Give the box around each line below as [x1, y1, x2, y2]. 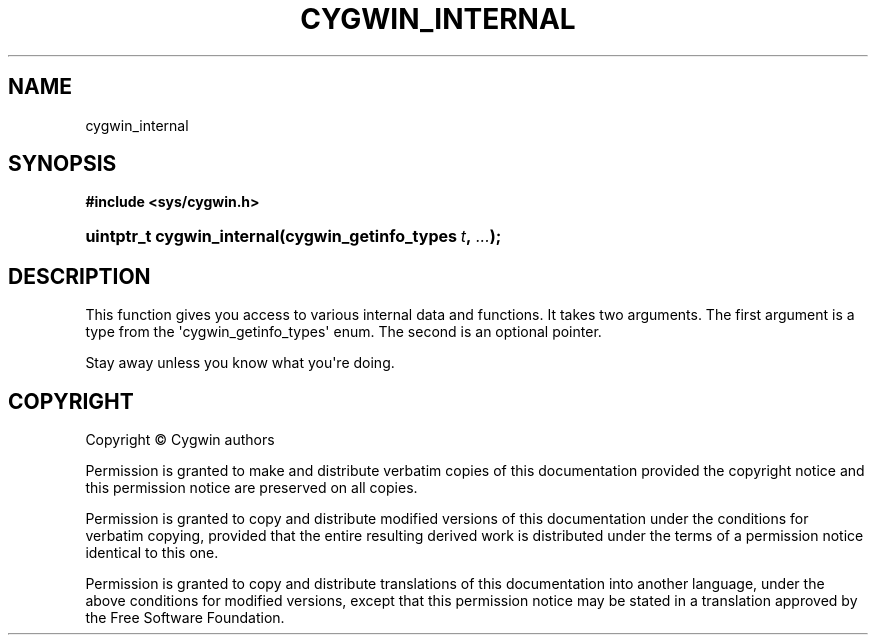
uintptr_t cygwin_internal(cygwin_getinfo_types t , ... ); [85, 226, 502, 247]
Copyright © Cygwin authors [85, 431, 275, 449]
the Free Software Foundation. [85, 609, 285, 627]
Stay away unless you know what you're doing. [85, 354, 395, 372]
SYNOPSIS [8, 151, 117, 177]
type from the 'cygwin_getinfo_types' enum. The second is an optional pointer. [85, 323, 602, 341]
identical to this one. [85, 544, 219, 562]
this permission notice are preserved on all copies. [85, 479, 418, 497]
